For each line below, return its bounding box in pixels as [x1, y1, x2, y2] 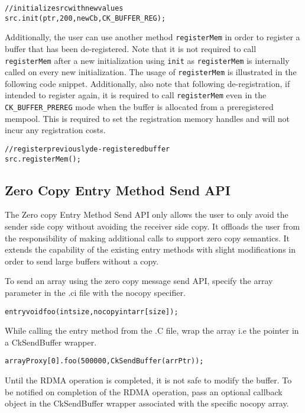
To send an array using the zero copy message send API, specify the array [5, 275, 273, 287]
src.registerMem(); [5, 154, 81, 163]
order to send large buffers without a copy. [5, 254, 159, 267]
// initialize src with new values [5, 4, 124, 12]
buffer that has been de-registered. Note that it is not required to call [5, 42, 257, 54]
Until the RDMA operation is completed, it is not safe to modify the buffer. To [5, 374, 292, 386]
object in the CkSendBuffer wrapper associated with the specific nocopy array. [5, 397, 289, 409]
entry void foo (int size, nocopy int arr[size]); [5, 307, 179, 316]
